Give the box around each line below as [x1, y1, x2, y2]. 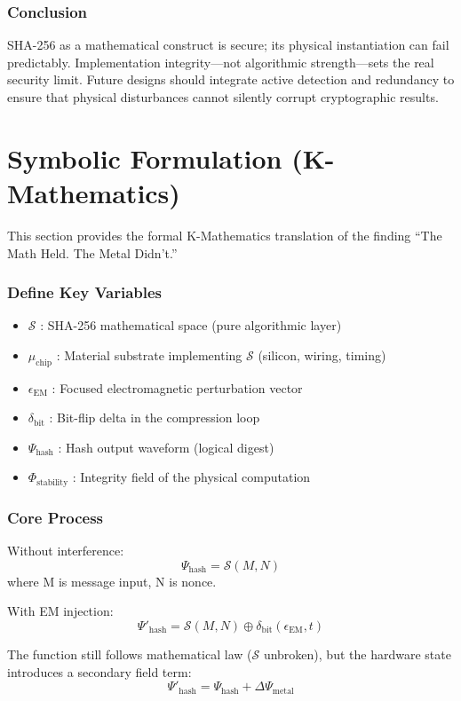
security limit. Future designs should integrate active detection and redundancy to [7, 70, 455, 89]
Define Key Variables [7, 281, 163, 303]
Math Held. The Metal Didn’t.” [7, 243, 178, 262]
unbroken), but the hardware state [263, 644, 451, 663]
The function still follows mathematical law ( [7, 644, 252, 663]
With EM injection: [7, 602, 114, 620]
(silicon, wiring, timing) [258, 345, 386, 364]
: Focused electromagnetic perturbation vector [52, 378, 303, 397]
